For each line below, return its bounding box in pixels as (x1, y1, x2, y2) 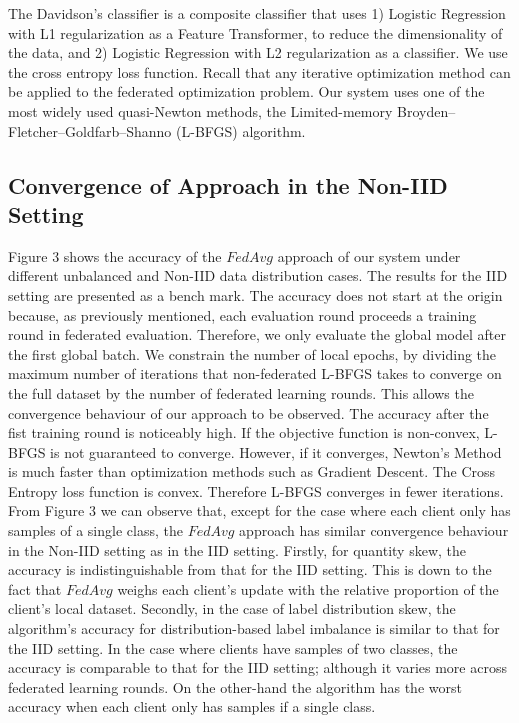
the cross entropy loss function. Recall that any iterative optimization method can (8, 61, 511, 82)
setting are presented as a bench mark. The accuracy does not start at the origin (8, 284, 503, 305)
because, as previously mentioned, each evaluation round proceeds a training (8, 304, 477, 325)
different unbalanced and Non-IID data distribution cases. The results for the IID (8, 265, 508, 286)
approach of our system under (277, 245, 461, 266)
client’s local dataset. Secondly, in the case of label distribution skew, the (8, 598, 456, 619)
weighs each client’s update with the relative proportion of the (117, 578, 499, 599)
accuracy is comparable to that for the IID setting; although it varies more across (8, 657, 507, 678)
